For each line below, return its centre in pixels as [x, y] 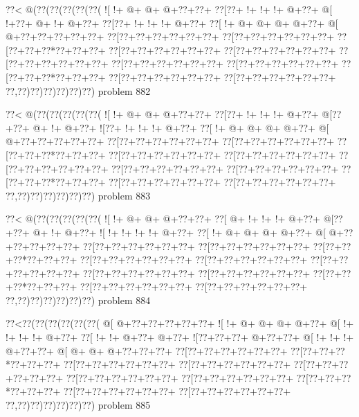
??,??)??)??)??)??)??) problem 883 [78, 195]
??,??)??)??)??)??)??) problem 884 [78, 300]
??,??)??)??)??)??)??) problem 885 [78, 405]
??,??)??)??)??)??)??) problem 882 [78, 90]
